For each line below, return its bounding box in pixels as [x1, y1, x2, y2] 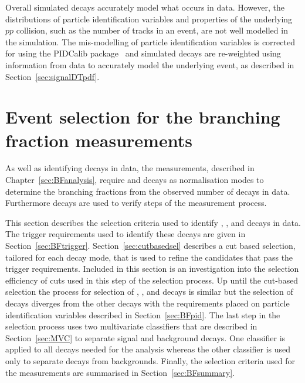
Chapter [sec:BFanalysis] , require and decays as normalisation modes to [5, 174, 264, 186]
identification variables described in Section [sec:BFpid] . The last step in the [5, 308, 280, 321]
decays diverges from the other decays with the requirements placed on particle [5, 297, 290, 309]
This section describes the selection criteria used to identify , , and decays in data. [5, 216, 301, 228]
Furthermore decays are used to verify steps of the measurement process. [5, 197, 267, 209]
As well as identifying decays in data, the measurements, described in [5, 162, 255, 174]
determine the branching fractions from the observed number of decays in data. [5, 185, 290, 197]
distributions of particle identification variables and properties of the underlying [5, 12, 293, 25]
